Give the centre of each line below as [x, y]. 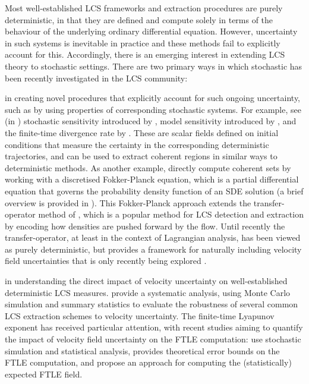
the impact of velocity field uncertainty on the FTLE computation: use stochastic [153, 339]
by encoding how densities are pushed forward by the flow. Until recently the [145, 226]
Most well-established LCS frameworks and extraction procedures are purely [144, 8]
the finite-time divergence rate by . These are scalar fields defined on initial [142, 132]
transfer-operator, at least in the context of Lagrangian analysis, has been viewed [153, 237]
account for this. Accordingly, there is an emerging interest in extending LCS [145, 54]
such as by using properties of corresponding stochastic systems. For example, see [153, 109]
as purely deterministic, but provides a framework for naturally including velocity [153, 249]
